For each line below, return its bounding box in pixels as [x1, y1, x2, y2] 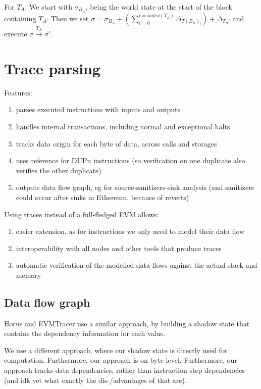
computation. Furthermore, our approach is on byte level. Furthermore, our [4, 355, 237, 365]
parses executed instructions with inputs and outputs [16, 104, 181, 115]
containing [4, 13, 36, 23]
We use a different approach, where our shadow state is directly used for [4, 345, 228, 355]
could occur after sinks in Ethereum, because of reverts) [16, 191, 189, 202]
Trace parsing [4, 58, 100, 78]
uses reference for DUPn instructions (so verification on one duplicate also [16, 155, 245, 166]
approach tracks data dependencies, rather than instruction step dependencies [4, 365, 245, 375]
